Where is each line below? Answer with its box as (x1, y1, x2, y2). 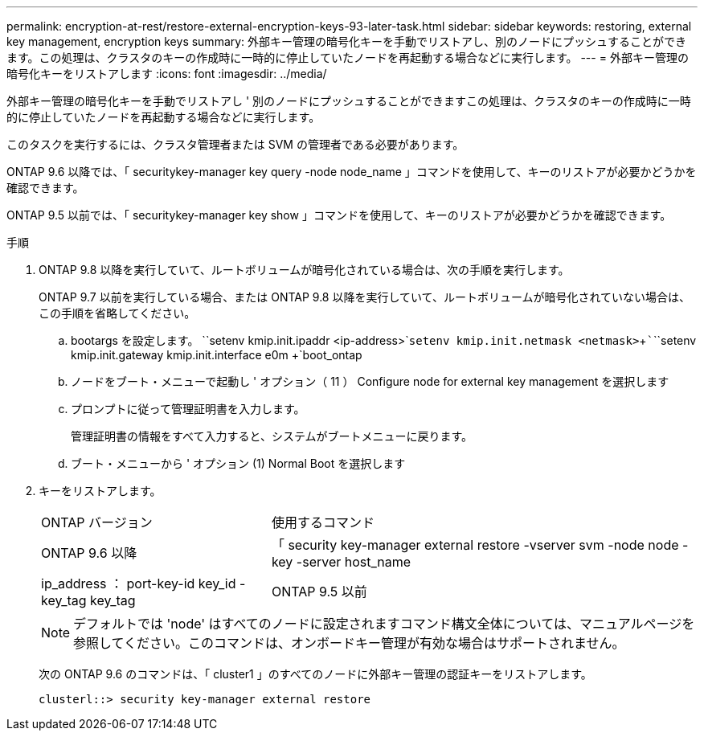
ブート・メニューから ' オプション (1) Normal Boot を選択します (71, 457, 406, 470)
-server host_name (296, 554, 411, 570)
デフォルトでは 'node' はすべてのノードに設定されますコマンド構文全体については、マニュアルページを (73, 616, 695, 632)
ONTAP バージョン (41, 514, 153, 530)
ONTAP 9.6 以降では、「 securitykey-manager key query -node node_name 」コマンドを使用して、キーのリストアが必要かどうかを (6, 165, 697, 178)
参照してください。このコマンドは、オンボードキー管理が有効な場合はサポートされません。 (73, 635, 625, 651)
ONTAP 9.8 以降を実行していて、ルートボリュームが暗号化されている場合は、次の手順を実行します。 (39, 263, 570, 276)
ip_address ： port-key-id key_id (41, 575, 236, 592)
